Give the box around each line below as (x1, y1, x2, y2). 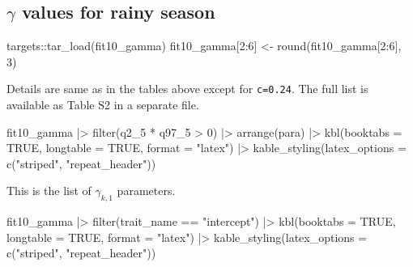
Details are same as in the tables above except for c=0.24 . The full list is (6, 80, 368, 97)
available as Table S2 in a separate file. (6, 96, 199, 113)
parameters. (117, 182, 176, 199)
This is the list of (6, 182, 92, 199)
